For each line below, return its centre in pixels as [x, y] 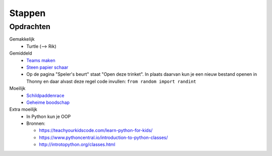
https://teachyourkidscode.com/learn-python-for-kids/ [96, 130]
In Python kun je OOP [49, 116]
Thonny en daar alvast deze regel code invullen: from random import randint [111, 81]
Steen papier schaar [47, 67]
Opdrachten [30, 27]
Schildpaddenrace [46, 95]
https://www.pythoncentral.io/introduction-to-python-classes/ [104, 137]
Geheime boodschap [48, 102]
